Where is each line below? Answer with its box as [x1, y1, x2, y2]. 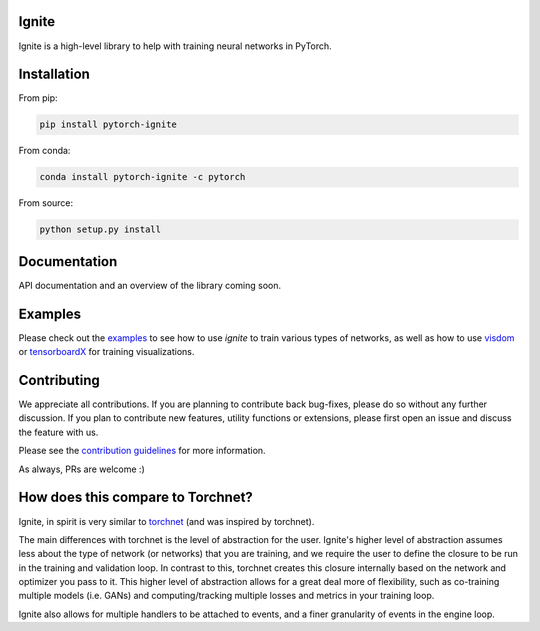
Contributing [18, 371, 100, 389]
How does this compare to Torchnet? [18, 489, 254, 506]
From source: [18, 197, 74, 209]
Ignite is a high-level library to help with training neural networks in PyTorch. [18, 40, 332, 52]
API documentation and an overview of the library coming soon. [18, 279, 282, 291]
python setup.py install [39, 224, 162, 235]
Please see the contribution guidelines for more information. [18, 445, 266, 457]
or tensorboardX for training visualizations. [18, 346, 195, 358]
